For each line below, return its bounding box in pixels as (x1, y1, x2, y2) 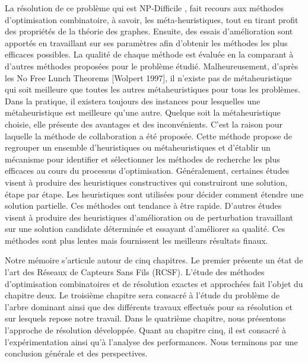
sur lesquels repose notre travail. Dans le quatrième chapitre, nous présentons (5, 312, 286, 324)
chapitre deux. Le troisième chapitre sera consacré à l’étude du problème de (5, 289, 280, 301)
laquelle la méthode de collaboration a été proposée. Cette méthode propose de (5, 129, 293, 142)
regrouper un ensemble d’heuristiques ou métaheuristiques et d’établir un (5, 141, 271, 154)
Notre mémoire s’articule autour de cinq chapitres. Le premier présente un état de (5, 254, 303, 266)
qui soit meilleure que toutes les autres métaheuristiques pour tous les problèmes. (5, 83, 300, 95)
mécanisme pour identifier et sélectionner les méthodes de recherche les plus (5, 152, 280, 165)
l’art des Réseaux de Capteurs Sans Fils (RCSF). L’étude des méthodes (5, 266, 265, 278)
